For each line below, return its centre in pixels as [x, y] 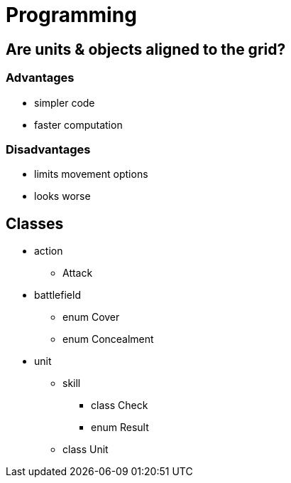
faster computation [78, 124]
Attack [78, 273]
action [49, 251]
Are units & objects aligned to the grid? [146, 49]
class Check [120, 405]
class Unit [86, 450]
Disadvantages [48, 149]
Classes [35, 223]
